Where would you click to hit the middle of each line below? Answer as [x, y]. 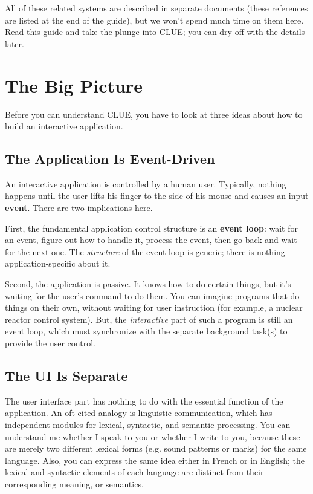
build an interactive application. [64, 126]
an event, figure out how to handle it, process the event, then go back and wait [151, 240]
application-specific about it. [58, 263]
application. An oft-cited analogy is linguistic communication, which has [139, 413]
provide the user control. [50, 343]
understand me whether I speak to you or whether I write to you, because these [153, 436]
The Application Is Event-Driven [110, 159]
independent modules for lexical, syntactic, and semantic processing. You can [148, 424]
